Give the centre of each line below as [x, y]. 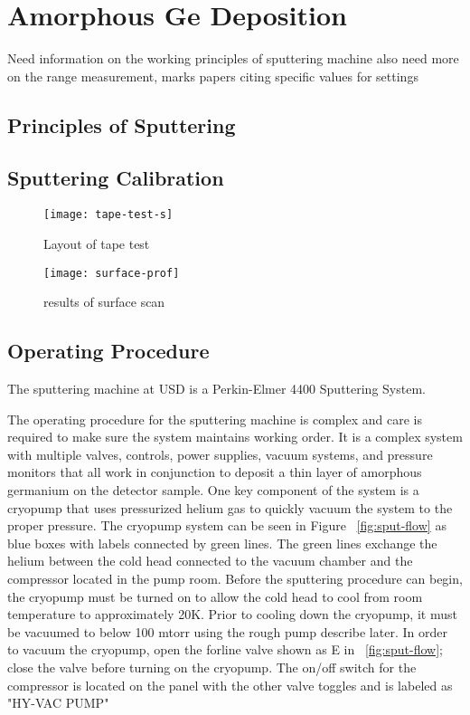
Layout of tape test [97, 243]
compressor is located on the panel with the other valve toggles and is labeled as [230, 685]
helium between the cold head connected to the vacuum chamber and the [210, 561]
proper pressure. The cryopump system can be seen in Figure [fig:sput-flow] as [227, 525]
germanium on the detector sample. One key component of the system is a [213, 489]
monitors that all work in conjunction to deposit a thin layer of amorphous [215, 472]
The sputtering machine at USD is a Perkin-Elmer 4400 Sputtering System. [216, 388]
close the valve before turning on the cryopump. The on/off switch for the [212, 667]
